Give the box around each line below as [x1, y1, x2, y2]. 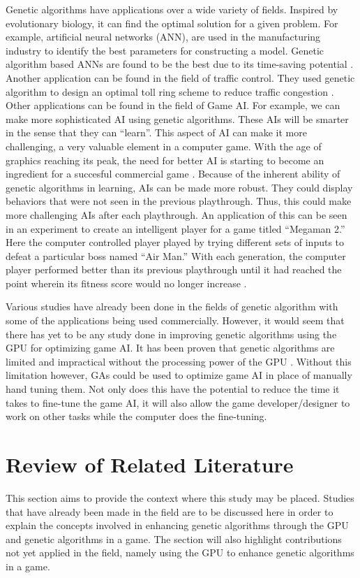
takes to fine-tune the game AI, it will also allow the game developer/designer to [6, 395, 350, 410]
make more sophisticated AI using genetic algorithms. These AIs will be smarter [6, 111, 349, 126]
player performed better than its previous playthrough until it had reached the [6, 262, 342, 277]
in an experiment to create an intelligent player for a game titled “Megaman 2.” [6, 221, 345, 236]
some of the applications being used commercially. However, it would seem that [6, 313, 345, 328]
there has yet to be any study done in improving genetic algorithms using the [6, 326, 337, 341]
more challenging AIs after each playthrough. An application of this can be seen [6, 207, 347, 222]
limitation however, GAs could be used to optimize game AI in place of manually [6, 368, 352, 382]
